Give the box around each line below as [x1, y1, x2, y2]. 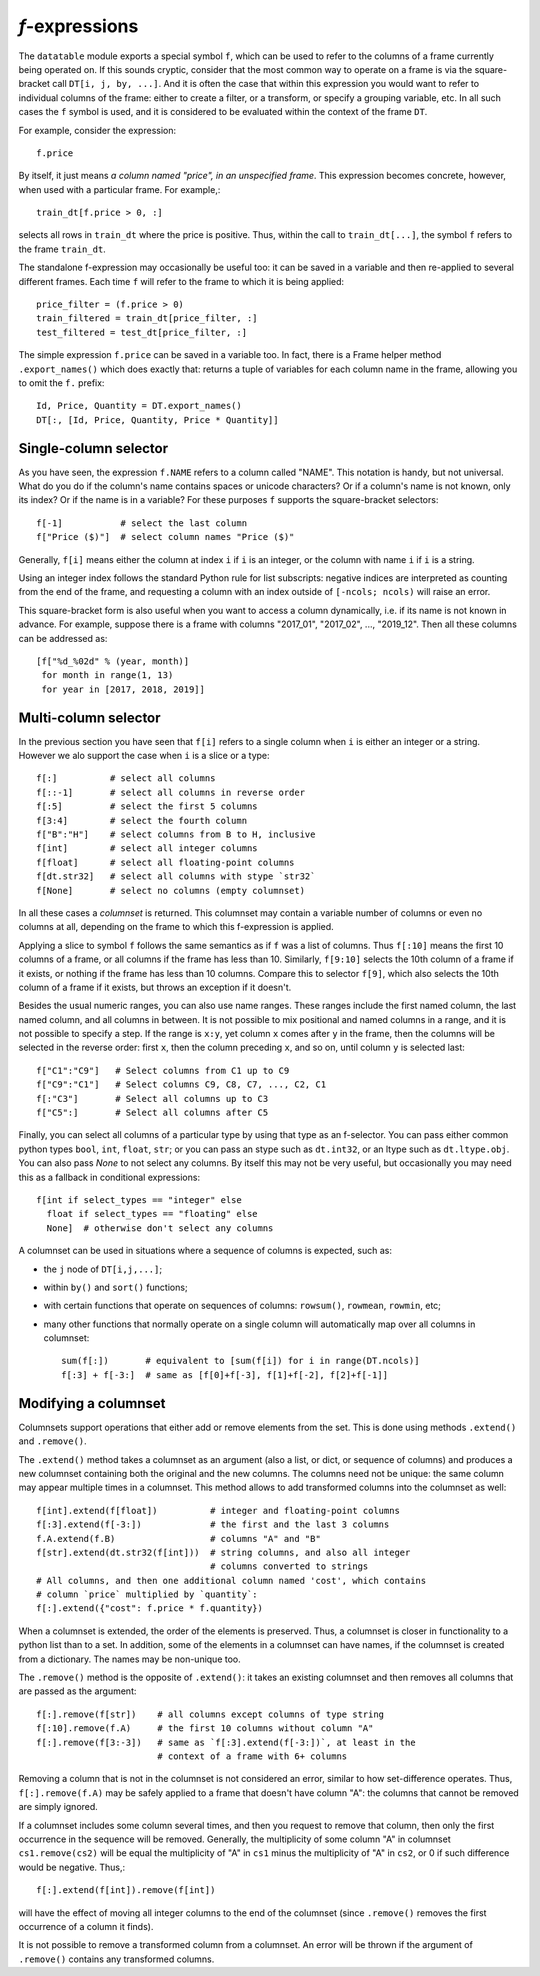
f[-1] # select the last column [36, 517, 248, 529]
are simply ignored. [18, 1801, 99, 1813]
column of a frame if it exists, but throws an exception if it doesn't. [18, 981, 292, 993]
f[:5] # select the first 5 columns [36, 801, 259, 812]
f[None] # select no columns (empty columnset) [36, 885, 305, 896]
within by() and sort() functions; [43, 1281, 189, 1293]
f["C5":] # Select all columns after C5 [36, 1107, 269, 1119]
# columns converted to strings [210, 1561, 369, 1572]
